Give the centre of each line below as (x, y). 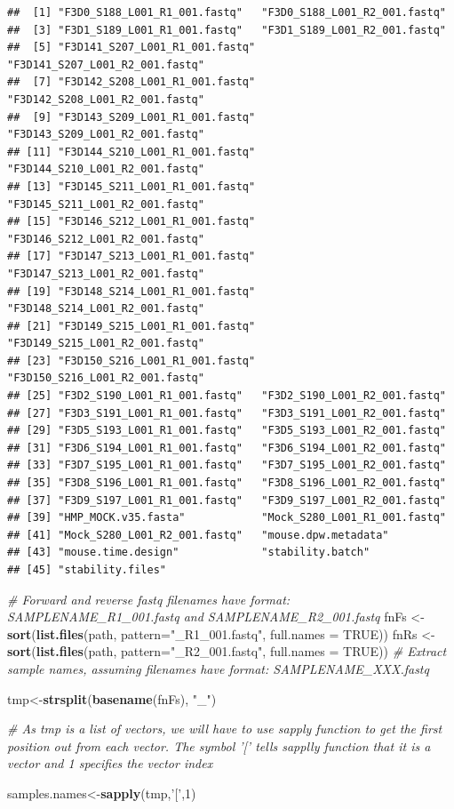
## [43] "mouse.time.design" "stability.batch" (189, 553)
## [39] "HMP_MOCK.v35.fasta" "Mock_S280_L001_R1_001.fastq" (227, 518)
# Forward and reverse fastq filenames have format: (149, 599)
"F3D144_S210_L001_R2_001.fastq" (106, 169)
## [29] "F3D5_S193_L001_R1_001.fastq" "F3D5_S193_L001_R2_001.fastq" (227, 431)
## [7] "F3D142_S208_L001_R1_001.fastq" (131, 82)
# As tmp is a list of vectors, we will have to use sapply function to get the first (225, 729)
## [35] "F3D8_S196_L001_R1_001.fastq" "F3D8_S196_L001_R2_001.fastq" (227, 483)
